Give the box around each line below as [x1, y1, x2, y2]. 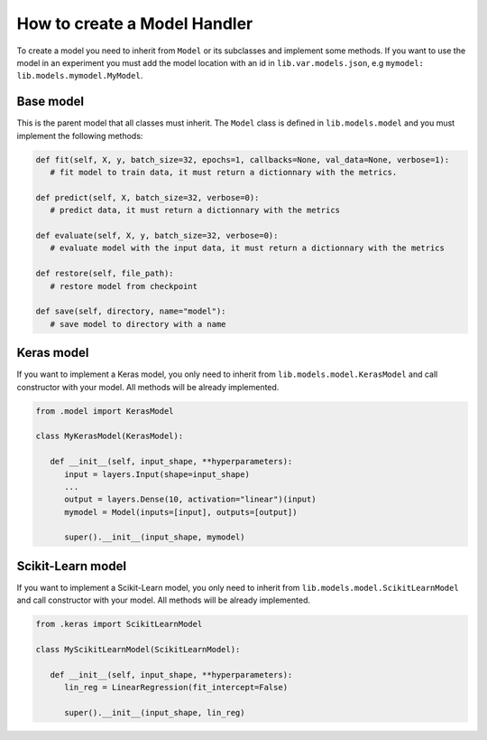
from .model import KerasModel [35, 406, 175, 416]
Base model [16, 94, 85, 109]
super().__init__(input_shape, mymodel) [64, 532, 245, 542]
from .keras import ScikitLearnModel [35, 619, 203, 630]
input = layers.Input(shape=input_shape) [64, 469, 250, 479]
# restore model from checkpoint [50, 281, 198, 291]
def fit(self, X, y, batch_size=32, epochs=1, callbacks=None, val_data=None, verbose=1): [35, 155, 450, 164]
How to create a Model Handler [16, 14, 253, 33]
